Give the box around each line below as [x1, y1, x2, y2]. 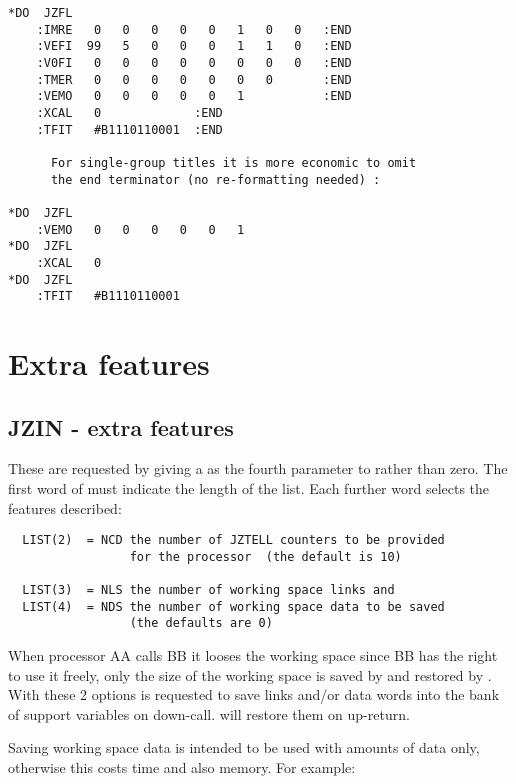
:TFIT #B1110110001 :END [36, 122, 223, 137]
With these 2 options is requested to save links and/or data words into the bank [8, 684, 500, 705]
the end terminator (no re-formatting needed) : [50, 172, 381, 187]
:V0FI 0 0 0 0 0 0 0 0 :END [36, 55, 352, 70]
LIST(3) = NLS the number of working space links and [22, 583, 395, 598]
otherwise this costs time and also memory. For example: [8, 757, 356, 778]
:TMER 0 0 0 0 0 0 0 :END [36, 72, 352, 87]
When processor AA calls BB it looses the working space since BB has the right [8, 645, 498, 666]
